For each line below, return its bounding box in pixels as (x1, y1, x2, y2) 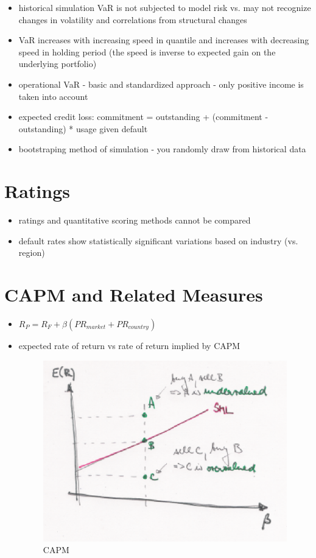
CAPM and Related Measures (4, 282, 263, 307)
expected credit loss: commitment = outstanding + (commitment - (18, 110, 269, 123)
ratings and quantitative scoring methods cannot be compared (18, 214, 251, 227)
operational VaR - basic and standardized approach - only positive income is (18, 77, 304, 90)
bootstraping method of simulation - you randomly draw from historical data (18, 143, 306, 155)
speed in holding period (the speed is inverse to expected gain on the (18, 45, 276, 58)
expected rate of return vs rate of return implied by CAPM (18, 339, 241, 351)
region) (18, 246, 45, 259)
